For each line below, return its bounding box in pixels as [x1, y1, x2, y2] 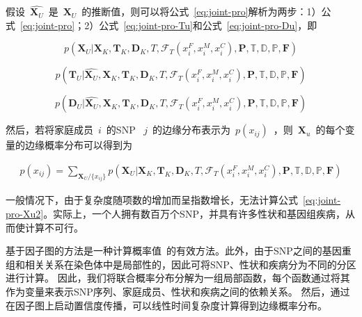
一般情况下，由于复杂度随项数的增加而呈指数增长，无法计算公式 [6, 193, 298, 207]
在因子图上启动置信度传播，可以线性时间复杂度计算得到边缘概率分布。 [6, 298, 327, 312]
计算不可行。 [24, 220, 84, 234]
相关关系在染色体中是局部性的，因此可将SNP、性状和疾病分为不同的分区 [24, 257, 356, 271]
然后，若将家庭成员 [6, 122, 93, 137]
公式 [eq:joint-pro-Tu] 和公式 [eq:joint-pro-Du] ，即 [99, 17, 317, 32]
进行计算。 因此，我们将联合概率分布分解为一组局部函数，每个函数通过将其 [6, 270, 350, 285]
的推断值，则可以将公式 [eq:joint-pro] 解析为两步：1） [81, 4, 322, 19]
